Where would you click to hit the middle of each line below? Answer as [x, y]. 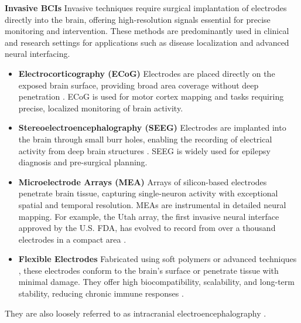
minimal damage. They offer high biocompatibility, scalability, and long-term [156, 282]
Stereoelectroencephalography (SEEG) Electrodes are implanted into [152, 127]
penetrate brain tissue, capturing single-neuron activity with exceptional [148, 193]
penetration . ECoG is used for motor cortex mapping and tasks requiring [151, 96]
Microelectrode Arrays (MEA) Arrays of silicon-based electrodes [143, 181]
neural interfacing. [37, 54]
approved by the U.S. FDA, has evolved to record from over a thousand [147, 228]
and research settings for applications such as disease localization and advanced [147, 42]
